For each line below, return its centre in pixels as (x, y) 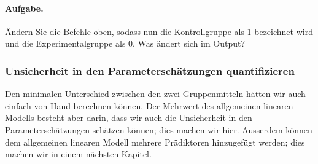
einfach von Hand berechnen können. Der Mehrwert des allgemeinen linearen (149, 105)
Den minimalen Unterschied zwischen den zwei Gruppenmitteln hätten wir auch (155, 94)
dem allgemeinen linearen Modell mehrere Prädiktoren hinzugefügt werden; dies (155, 142)
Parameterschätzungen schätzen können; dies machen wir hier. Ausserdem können (159, 129)
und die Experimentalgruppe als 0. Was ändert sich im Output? (125, 43)
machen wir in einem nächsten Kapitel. (78, 154)
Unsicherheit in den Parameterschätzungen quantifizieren (150, 70)
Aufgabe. (24, 8)
